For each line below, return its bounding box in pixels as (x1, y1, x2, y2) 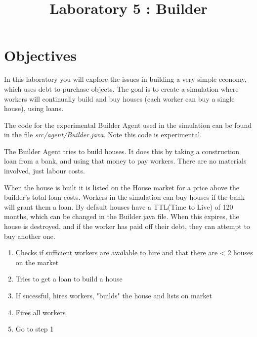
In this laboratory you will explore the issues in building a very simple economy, (4, 74, 247, 84)
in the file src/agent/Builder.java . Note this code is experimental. (4, 129, 202, 140)
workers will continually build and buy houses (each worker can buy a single (4, 93, 235, 104)
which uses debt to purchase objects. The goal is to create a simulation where (4, 83, 239, 94)
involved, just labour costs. (4, 166, 86, 176)
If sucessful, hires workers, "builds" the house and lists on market (15, 290, 212, 300)
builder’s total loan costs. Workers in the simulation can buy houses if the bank (4, 192, 245, 202)
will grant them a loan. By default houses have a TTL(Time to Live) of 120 (4, 201, 233, 212)
